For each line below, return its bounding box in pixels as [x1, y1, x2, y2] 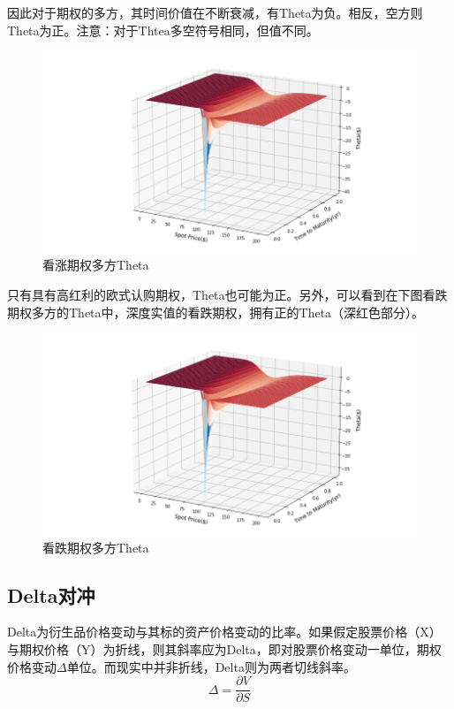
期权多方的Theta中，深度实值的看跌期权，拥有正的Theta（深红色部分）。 [7, 302, 425, 321]
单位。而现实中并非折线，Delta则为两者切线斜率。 [66, 657, 356, 675]
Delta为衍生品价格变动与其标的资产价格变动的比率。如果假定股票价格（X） [7, 622, 442, 641]
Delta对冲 [7, 581, 95, 608]
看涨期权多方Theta [42, 255, 149, 274]
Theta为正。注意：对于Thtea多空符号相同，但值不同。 [7, 20, 319, 39]
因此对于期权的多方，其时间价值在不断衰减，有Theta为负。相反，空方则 [7, 4, 423, 21]
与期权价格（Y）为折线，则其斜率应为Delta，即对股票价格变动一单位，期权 [7, 639, 442, 658]
